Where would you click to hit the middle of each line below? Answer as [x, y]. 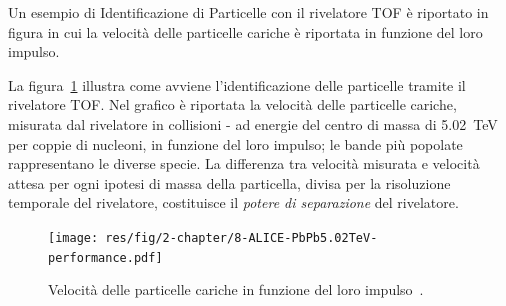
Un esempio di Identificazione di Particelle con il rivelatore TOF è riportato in [248, 12]
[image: [73, 237]
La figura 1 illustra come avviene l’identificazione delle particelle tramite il [237, 84]
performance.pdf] [105, 257]
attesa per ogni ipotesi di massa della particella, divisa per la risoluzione [229, 182]
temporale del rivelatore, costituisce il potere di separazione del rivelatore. [233, 202]
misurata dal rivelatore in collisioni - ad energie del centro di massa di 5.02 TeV [253, 123]
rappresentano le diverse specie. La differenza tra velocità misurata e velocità [244, 163]
